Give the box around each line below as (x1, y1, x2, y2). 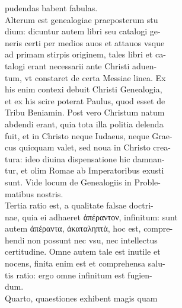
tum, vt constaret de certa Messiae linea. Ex (5, 71, 166, 84)
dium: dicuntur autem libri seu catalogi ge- (5, 25, 161, 37)
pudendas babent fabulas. (5, 2, 98, 14)
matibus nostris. (5, 187, 63, 200)
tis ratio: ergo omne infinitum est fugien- (5, 268, 152, 281)
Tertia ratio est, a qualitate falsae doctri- (5, 199, 154, 211)
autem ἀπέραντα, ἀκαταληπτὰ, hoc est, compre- (5, 222, 173, 235)
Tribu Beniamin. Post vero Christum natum (5, 106, 165, 118)
